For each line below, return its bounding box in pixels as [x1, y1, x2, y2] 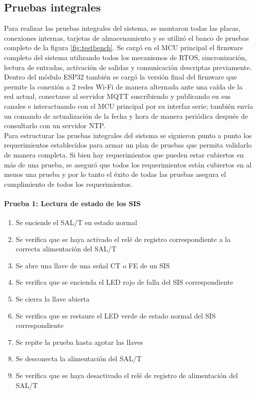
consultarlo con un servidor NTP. [4, 120, 105, 131]
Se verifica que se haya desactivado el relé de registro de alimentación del [15, 370, 238, 381]
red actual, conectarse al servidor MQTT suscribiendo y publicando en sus [4, 91, 231, 101]
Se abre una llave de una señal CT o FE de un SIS [15, 260, 170, 270]
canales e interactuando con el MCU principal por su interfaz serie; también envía [4, 100, 253, 111]
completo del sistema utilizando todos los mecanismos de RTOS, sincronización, [4, 52, 247, 62]
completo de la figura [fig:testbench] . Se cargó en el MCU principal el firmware [4, 42, 243, 53]
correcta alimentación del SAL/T [15, 243, 117, 254]
